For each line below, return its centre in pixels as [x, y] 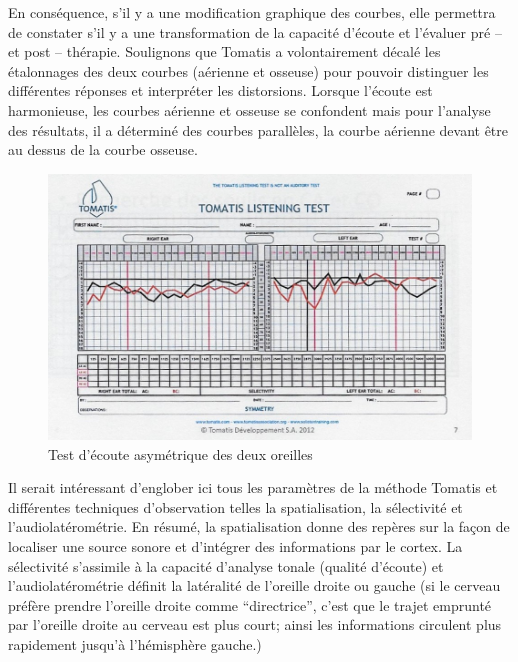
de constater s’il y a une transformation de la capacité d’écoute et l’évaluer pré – [255, 31]
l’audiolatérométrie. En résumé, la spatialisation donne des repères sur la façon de [259, 526]
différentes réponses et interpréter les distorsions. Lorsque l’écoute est [220, 90]
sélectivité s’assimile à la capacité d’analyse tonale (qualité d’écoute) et [226, 565]
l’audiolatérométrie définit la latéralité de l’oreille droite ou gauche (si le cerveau [254, 585]
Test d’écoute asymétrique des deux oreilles [180, 453]
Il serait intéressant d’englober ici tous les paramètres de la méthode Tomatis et [253, 487]
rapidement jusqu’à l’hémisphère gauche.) [135, 643]
